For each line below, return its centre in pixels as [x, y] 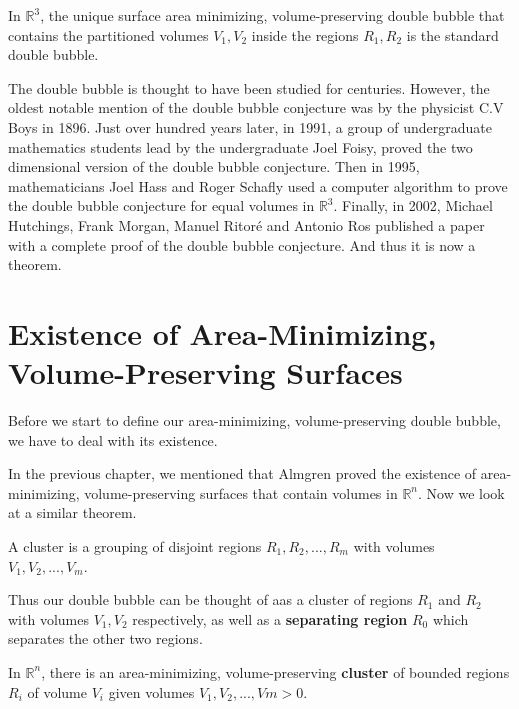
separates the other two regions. [105, 638]
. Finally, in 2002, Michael [413, 205]
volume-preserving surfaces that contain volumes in [241, 492]
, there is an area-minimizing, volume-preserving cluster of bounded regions [275, 671]
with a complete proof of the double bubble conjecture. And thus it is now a [242, 244]
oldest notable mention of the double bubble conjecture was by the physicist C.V [256, 107]
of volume [57, 691]
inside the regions [305, 34]
